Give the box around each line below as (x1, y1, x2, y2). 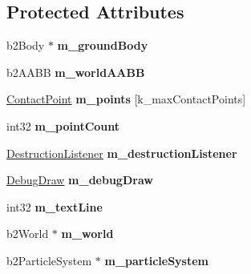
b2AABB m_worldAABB (6, 63, 145, 80)
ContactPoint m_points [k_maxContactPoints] (6, 91, 246, 107)
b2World (6, 225, 49, 242)
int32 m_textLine (6, 198, 103, 215)
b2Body (6, 37, 45, 54)
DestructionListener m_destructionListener (6, 144, 237, 161)
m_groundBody (57, 37, 148, 54)
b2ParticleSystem (6, 252, 92, 268)
